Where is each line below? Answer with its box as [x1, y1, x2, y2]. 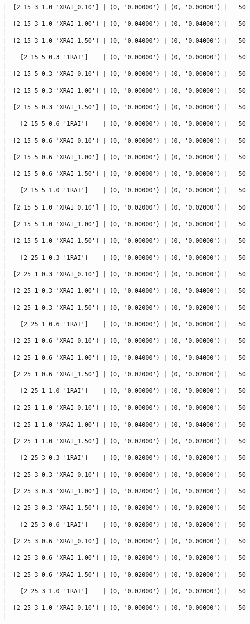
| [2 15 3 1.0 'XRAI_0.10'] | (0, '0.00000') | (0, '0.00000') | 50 [2, 4, 246, 11]
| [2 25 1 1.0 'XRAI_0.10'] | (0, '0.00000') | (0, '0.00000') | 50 [2, 404, 246, 411]
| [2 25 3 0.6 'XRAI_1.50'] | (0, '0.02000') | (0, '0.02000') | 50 [2, 571, 246, 578]
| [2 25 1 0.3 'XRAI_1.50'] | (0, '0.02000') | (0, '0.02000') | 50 [2, 304, 246, 311]
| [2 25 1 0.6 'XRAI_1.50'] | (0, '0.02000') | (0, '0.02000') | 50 [2, 370, 246, 378]
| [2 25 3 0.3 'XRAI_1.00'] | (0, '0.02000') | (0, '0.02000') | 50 [2, 488, 246, 495]
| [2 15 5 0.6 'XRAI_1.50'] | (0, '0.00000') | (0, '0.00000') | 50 [2, 170, 246, 178]
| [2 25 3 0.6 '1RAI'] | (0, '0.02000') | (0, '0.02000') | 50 [2, 521, 246, 528]
